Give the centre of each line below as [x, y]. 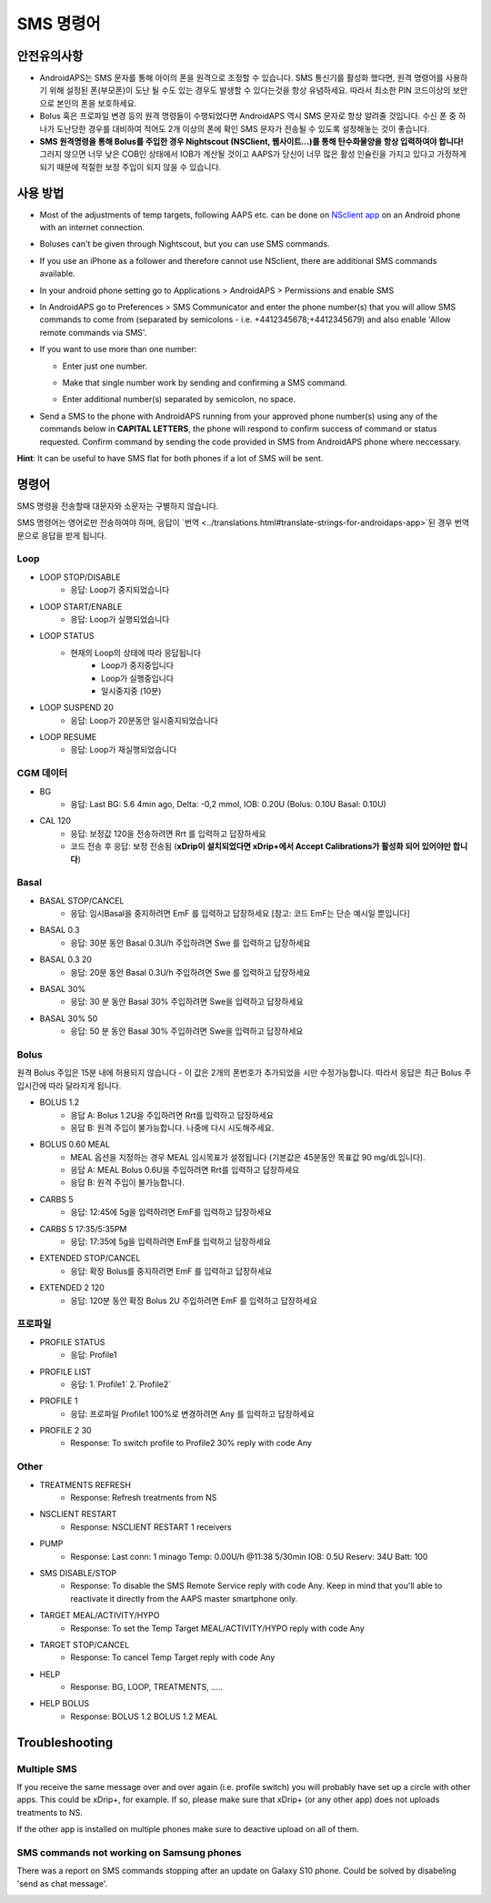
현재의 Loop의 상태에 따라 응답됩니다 [136, 653]
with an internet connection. [92, 228]
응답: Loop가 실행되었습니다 [120, 619]
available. [58, 274]
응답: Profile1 [94, 1355]
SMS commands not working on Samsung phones [129, 1852]
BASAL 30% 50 [69, 1018]
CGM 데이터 [42, 774]
